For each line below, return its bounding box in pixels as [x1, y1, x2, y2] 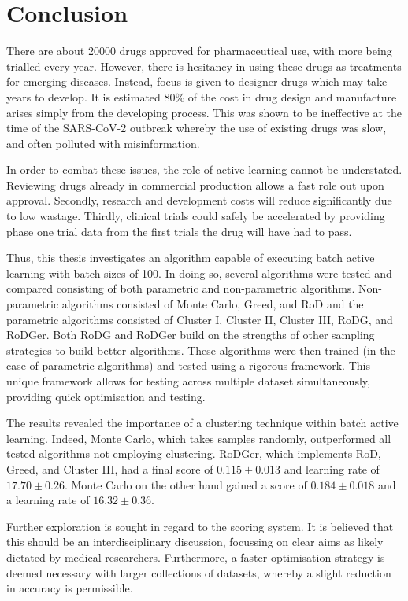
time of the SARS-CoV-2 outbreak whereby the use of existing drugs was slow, [6, 120, 387, 136]
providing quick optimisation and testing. [6, 388, 206, 404]
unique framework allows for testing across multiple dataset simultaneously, [6, 373, 370, 389]
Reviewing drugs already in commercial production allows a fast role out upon [6, 176, 384, 193]
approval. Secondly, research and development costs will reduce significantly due [6, 192, 392, 208]
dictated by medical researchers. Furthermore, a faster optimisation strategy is [6, 548, 385, 565]
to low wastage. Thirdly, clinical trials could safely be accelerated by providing [6, 208, 385, 224]
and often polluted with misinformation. [6, 135, 200, 151]
